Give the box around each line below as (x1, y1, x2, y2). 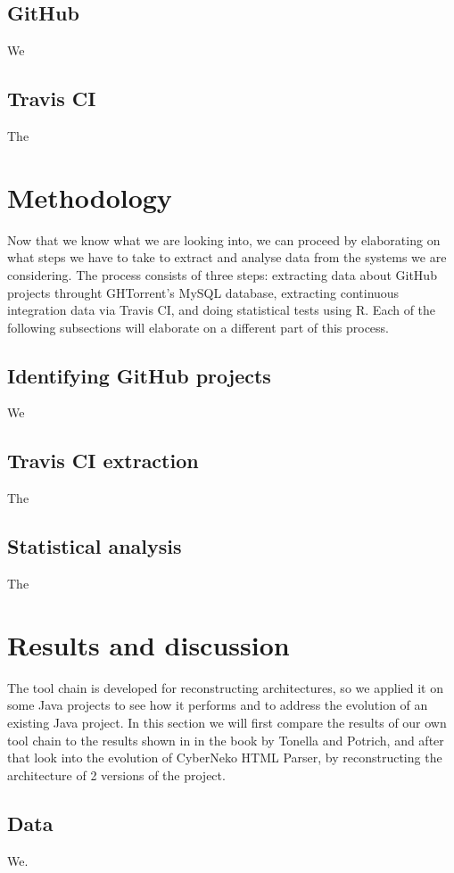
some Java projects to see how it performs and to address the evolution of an (7, 696, 428, 714)
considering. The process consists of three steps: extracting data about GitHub (7, 265, 437, 284)
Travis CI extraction (7, 447, 199, 474)
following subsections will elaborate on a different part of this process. (7, 317, 390, 336)
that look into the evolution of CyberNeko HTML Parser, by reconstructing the (7, 748, 442, 767)
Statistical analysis (7, 532, 182, 560)
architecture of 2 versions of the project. (7, 765, 226, 784)
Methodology (7, 178, 172, 215)
